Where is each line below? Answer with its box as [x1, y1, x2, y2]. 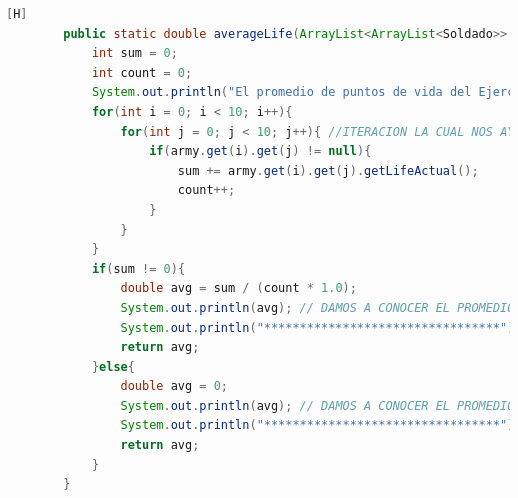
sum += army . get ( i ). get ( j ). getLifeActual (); [177, 163, 479, 178]
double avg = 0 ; [120, 379, 228, 394]
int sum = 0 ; [91, 46, 178, 61]
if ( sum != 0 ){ [91, 261, 186, 276]
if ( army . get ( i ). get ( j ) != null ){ [149, 144, 372, 159]
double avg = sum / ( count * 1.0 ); [120, 281, 357, 296]
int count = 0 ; [91, 65, 193, 80]
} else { [91, 359, 135, 374]
